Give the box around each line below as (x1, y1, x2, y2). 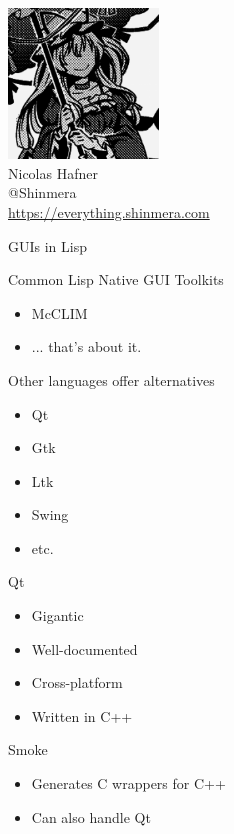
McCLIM (31, 302, 88, 323)
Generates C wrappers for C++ (31, 773, 226, 794)
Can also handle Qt (31, 806, 151, 827)
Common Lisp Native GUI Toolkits (8, 269, 224, 290)
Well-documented (31, 638, 138, 659)
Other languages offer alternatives (8, 369, 215, 390)
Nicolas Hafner (8, 162, 98, 183)
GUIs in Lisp (8, 235, 88, 256)
